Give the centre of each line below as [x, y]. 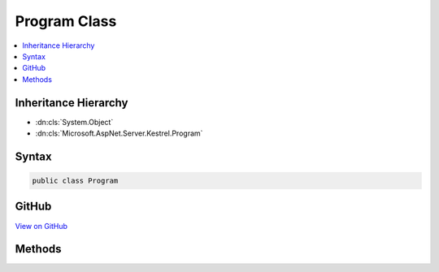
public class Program [75, 181]
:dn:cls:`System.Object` [74, 122]
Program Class [66, 21]
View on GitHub [41, 226]
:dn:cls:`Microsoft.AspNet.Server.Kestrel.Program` [119, 133]
